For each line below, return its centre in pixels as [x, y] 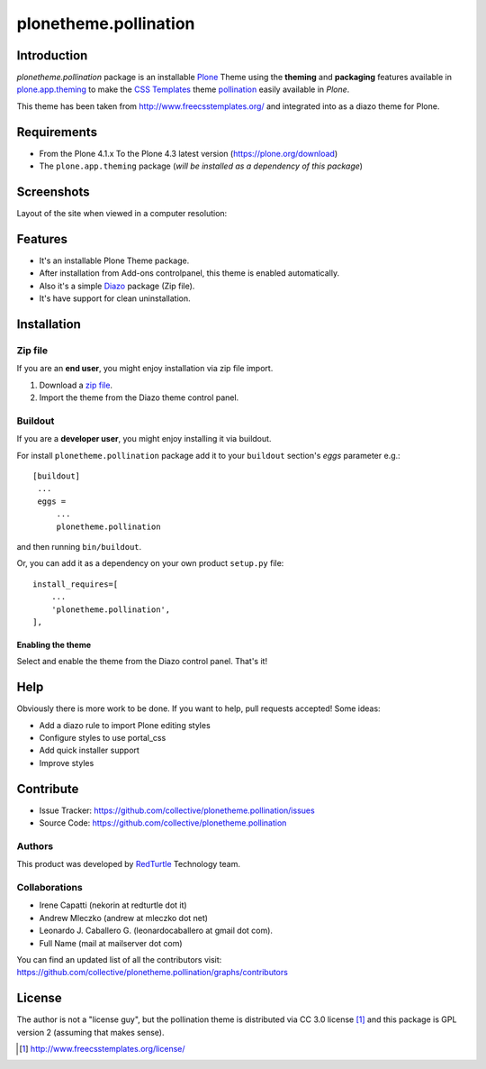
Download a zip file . [76, 385]
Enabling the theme [54, 644]
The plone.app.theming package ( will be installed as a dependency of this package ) [201, 166]
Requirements [57, 132]
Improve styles [67, 763]
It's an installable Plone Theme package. [114, 260]
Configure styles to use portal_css [103, 737]
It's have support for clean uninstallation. [115, 298]
